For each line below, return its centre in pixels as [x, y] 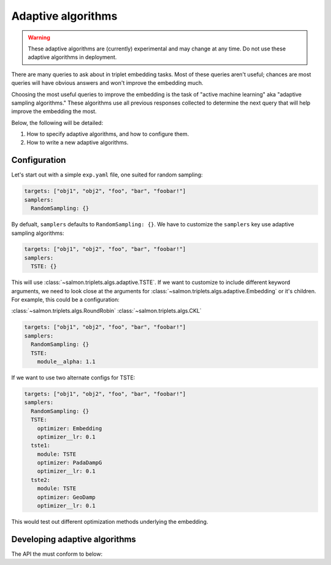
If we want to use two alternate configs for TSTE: [73, 377]
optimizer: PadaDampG [70, 463]
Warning [39, 38]
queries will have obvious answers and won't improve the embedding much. [107, 83]
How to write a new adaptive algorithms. [78, 143]
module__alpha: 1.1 [67, 362]
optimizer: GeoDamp [67, 497]
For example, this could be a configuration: [65, 300]
